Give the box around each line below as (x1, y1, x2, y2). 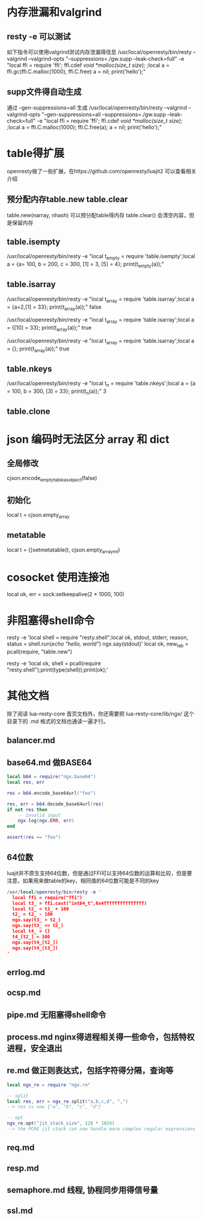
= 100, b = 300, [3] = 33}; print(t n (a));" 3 (7, 387, 107, 396)
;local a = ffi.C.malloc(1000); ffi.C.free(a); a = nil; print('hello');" (7, 123, 162, 131)
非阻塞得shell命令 (7, 614, 95, 627)
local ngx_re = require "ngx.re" (7, 1082, 91, 1088)
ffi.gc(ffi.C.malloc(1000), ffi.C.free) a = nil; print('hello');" (7, 68, 146, 75)
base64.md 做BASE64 (7, 757, 93, 768)
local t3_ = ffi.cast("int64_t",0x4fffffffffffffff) (12, 900, 147, 906)
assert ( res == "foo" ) (7, 834, 61, 840)
